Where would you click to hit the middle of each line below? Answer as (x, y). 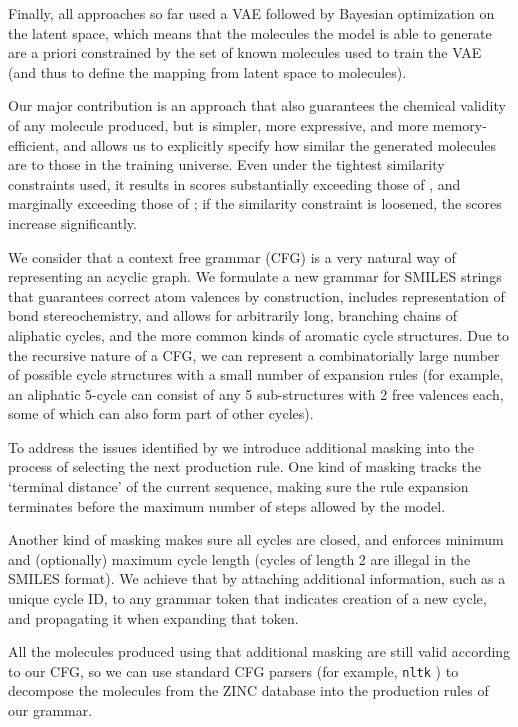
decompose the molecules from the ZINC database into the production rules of (248, 690)
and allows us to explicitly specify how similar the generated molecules (280, 144)
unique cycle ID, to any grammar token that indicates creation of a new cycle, (247, 598)
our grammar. (50, 710)
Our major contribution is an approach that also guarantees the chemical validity (257, 105)
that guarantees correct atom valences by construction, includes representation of (256, 295)
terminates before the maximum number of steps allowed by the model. (227, 505)
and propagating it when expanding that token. (153, 617)
